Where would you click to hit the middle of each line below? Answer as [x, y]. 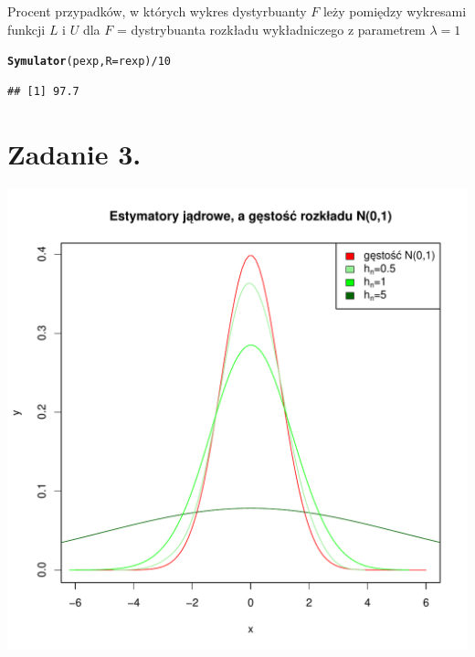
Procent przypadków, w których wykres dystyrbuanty [157, 11]
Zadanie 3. [74, 153]
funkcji [26, 29]
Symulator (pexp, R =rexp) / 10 [90, 62]
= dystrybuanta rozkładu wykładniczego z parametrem [271, 29]
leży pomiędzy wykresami [395, 11]
